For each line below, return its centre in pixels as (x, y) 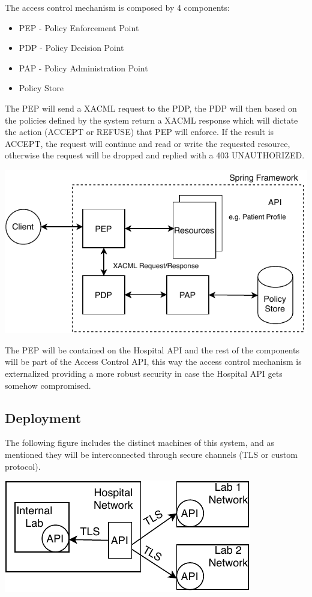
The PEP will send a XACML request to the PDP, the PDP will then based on (151, 108)
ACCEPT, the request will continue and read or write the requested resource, (148, 143)
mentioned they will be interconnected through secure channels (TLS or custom (151, 454)
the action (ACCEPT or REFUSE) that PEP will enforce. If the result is (139, 132)
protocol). (23, 466)
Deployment (43, 417)
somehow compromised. (48, 385)
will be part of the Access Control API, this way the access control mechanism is (153, 361)
